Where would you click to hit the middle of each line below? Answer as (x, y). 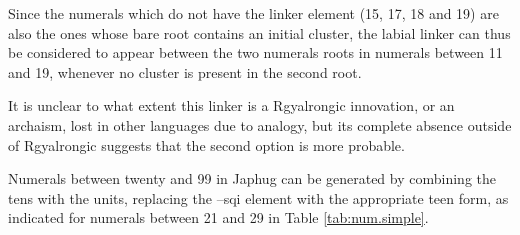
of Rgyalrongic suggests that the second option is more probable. (206, 144)
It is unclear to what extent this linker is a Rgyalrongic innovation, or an (231, 105)
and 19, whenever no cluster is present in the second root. (185, 71)
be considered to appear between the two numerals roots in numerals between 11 (255, 52)
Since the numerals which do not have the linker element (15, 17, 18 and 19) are (253, 13)
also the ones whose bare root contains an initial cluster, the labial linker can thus (259, 32)
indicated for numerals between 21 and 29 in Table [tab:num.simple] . (218, 217)
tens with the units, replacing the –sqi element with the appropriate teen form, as (258, 197)
